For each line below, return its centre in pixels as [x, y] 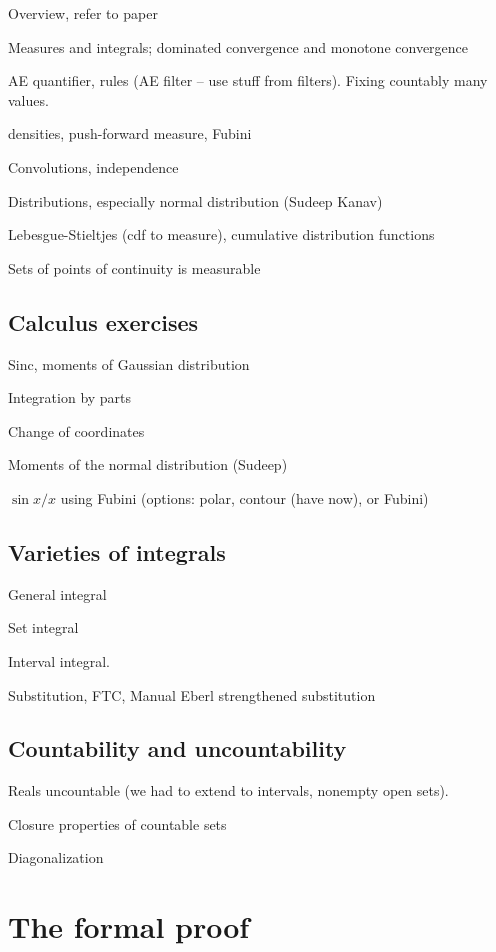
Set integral [43, 627]
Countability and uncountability [177, 748]
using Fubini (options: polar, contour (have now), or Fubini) [244, 497]
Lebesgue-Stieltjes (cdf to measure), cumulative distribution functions [221, 234]
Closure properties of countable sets [117, 823]
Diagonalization [56, 857]
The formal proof [129, 926]
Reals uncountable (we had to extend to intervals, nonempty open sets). [228, 790]
